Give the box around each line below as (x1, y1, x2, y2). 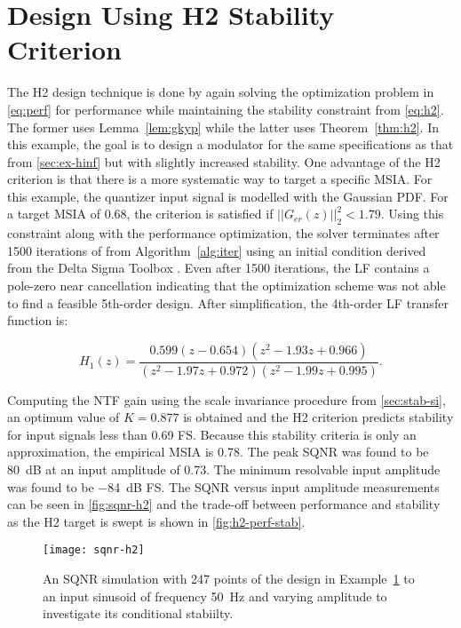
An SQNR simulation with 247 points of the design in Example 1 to (43, 569, 415, 588)
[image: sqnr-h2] (43, 544, 145, 557)
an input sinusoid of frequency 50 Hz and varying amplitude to (43, 586, 387, 605)
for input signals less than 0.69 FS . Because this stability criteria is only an (7, 425, 417, 443)
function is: (7, 311, 68, 330)
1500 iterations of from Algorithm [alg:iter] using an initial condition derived (7, 241, 426, 259)
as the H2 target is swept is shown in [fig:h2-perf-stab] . (7, 512, 306, 530)
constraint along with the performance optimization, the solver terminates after (7, 224, 440, 242)
